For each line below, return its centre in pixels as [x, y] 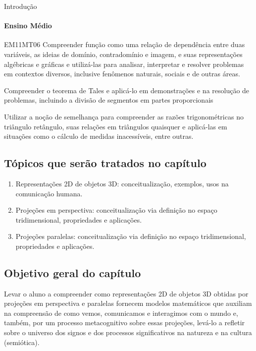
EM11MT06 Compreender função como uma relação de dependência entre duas [125, 44]
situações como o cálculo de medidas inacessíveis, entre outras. [99, 136]
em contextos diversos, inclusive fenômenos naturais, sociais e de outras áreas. [122, 74]
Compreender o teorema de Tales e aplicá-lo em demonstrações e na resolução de [127, 90]
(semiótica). [22, 342]
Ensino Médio [28, 26]
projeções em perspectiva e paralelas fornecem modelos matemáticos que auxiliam [128, 303]
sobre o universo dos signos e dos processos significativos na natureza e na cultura [128, 332]
